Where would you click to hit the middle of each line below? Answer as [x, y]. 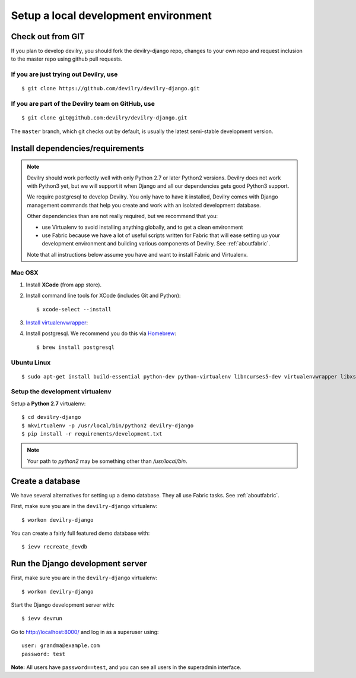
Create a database [45, 481]
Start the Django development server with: [63, 605]
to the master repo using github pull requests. [67, 59]
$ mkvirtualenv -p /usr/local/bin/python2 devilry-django [108, 425]
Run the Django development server [79, 564]
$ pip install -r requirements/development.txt [92, 434]
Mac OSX [25, 273]
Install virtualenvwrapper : [57, 322]
